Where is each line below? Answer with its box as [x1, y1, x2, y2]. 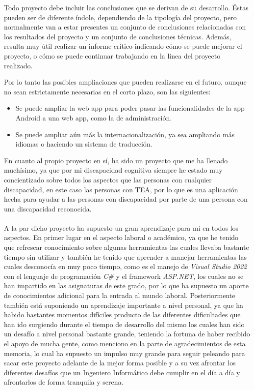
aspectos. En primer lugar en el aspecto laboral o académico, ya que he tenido [4, 232, 239, 242]
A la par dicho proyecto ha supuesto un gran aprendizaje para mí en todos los [4, 222, 239, 233]
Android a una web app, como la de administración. [15, 112, 172, 122]
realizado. [4, 60, 33, 70]
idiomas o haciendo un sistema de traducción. [15, 139, 152, 149]
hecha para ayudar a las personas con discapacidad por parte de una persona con [4, 194, 248, 204]
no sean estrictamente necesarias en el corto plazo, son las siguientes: [4, 86, 211, 96]
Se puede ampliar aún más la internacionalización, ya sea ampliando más [15, 129, 235, 139]
